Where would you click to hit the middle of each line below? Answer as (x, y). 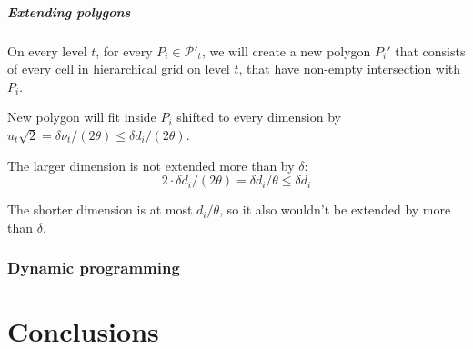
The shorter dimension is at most (100, 209)
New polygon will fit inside (82, 117)
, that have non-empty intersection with (350, 69)
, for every (124, 50)
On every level (47, 50)
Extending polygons (69, 11)
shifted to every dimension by (259, 117)
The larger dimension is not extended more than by (151, 165)
